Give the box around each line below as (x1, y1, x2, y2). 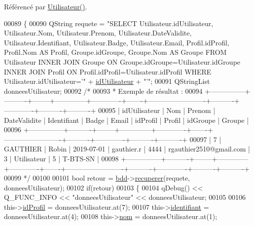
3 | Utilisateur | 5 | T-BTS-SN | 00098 (4, 153, 119, 163)
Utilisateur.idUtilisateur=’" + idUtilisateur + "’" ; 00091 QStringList (4, 76, 210, 86)
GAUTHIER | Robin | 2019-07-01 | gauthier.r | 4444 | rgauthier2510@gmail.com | (4, 144, 251, 154)
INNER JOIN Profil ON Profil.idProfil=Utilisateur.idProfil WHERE (4, 66, 212, 76)
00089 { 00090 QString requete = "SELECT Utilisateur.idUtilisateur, (4, 18, 214, 28)
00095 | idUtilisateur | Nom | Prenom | (98, 105, 216, 115)
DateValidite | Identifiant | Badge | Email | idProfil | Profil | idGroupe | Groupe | (4, 114, 249, 125)
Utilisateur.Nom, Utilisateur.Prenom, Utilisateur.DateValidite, (4, 28, 192, 38)
